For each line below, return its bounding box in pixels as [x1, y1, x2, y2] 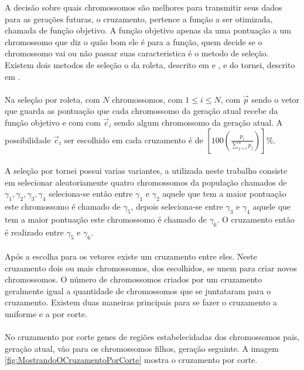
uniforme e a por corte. [5, 308, 87, 320]
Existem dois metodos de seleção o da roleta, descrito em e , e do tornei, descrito [5, 58, 295, 70]
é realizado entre [5, 226, 64, 238]
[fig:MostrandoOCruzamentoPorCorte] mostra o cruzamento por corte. [5, 354, 258, 366]
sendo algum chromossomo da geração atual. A [114, 116, 283, 128]
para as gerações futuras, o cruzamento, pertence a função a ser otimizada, [5, 12, 273, 25]
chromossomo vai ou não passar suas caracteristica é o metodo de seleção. [5, 47, 269, 59]
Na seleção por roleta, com [5, 93, 100, 105]
